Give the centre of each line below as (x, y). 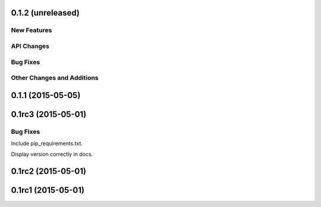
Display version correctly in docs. (52, 154)
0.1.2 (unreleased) (45, 13)
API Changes (30, 46)
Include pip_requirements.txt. (47, 143)
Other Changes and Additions (55, 78)
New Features (32, 30)
